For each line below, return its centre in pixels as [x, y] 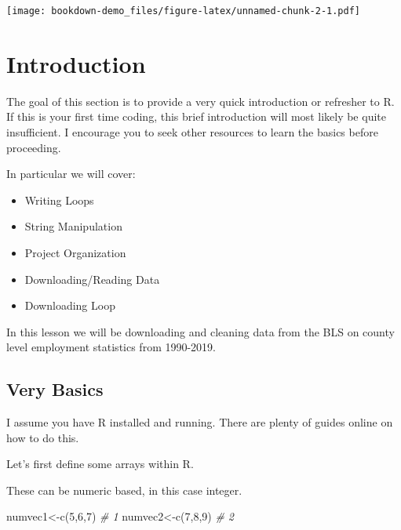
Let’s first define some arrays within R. [100, 464]
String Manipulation [73, 226]
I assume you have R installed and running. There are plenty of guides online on [200, 422]
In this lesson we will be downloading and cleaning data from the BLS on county [200, 331]
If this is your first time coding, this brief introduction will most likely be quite [196, 116]
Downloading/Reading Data [92, 279]
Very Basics [55, 389]
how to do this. [43, 437]
